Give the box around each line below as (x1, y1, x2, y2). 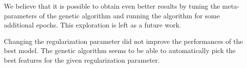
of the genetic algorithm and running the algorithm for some (39, 10, 220, 20)
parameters (4, 10, 37, 20)
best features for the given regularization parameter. (4, 54, 160, 65)
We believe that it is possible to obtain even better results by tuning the (4, 1, 220, 11)
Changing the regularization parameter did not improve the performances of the (4, 36, 243, 46)
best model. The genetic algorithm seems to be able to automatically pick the (4, 45, 236, 55)
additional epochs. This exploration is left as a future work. (4, 20, 181, 30)
